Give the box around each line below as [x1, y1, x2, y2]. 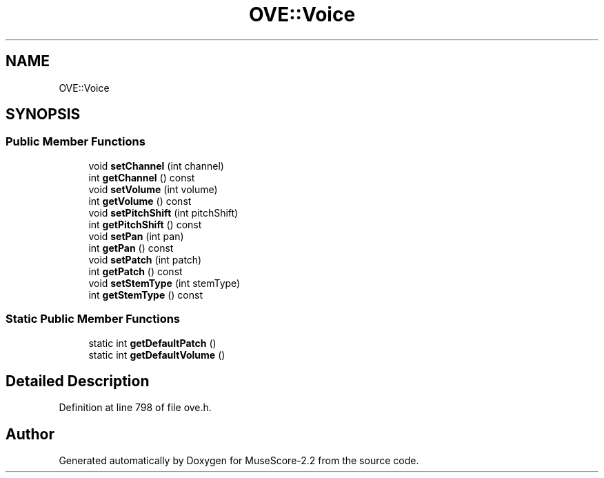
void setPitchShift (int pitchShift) [88, 206, 239, 219]
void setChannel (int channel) [88, 159, 224, 172]
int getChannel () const [88, 171, 195, 183]
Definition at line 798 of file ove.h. [59, 401, 212, 414]
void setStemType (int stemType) [88, 277, 241, 289]
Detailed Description [6, 372, 150, 390]
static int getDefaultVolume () [88, 348, 225, 361]
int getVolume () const [88, 195, 192, 207]
